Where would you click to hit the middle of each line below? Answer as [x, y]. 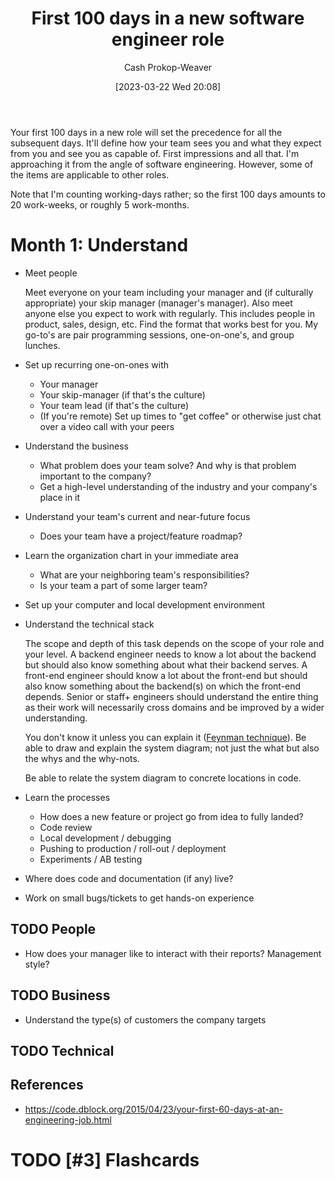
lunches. [42, 345]
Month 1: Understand [99, 245]
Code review [66, 827]
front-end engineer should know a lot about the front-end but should [166, 675]
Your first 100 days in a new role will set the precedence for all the [146, 132]
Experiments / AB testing [91, 859]
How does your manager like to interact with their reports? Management [173, 953]
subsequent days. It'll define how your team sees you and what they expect [166, 143]
